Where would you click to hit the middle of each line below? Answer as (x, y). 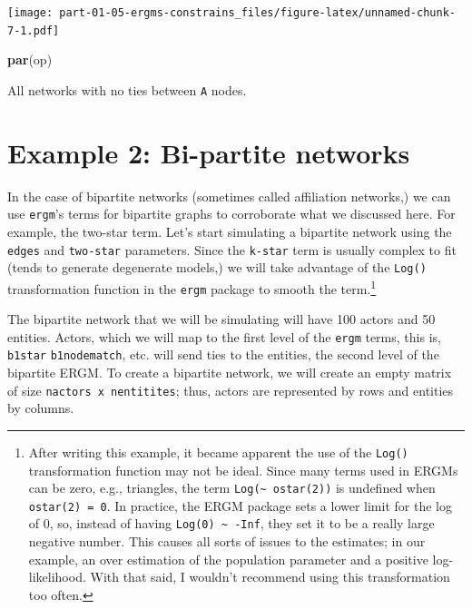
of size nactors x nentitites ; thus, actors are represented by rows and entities (231, 390)
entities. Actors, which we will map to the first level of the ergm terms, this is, (224, 336)
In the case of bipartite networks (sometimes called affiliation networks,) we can (229, 196)
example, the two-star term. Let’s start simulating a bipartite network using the (230, 231)
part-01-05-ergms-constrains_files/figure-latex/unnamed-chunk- (257, 13)
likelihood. (57, 577)
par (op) (30, 59)
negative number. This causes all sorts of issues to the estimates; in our (227, 541)
